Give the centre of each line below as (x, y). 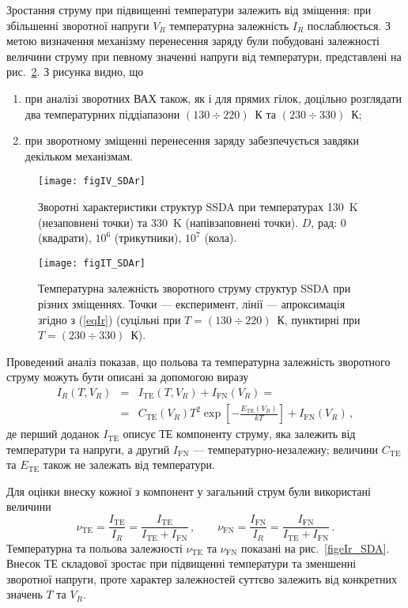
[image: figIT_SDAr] (92, 263)
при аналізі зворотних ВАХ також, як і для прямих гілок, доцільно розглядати (213, 98)
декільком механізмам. (79, 155)
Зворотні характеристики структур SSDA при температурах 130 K (198, 206)
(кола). (221, 238)
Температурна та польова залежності (94, 548)
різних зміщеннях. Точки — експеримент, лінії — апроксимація (192, 304)
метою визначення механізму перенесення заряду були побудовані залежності (193, 41)
